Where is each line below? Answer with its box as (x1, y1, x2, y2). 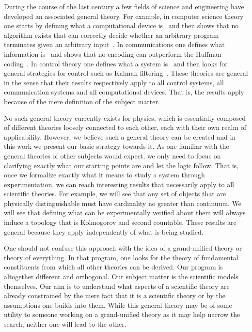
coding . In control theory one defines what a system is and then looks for (4, 58, 228, 68)
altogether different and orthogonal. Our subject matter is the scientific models (4, 271, 238, 282)
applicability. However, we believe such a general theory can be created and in (4, 131, 236, 142)
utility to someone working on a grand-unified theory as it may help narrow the (4, 309, 240, 319)
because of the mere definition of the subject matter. (4, 96, 160, 106)
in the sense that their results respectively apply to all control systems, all (4, 77, 224, 87)
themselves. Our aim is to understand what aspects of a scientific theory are (4, 281, 230, 291)
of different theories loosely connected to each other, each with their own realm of (4, 122, 247, 132)
